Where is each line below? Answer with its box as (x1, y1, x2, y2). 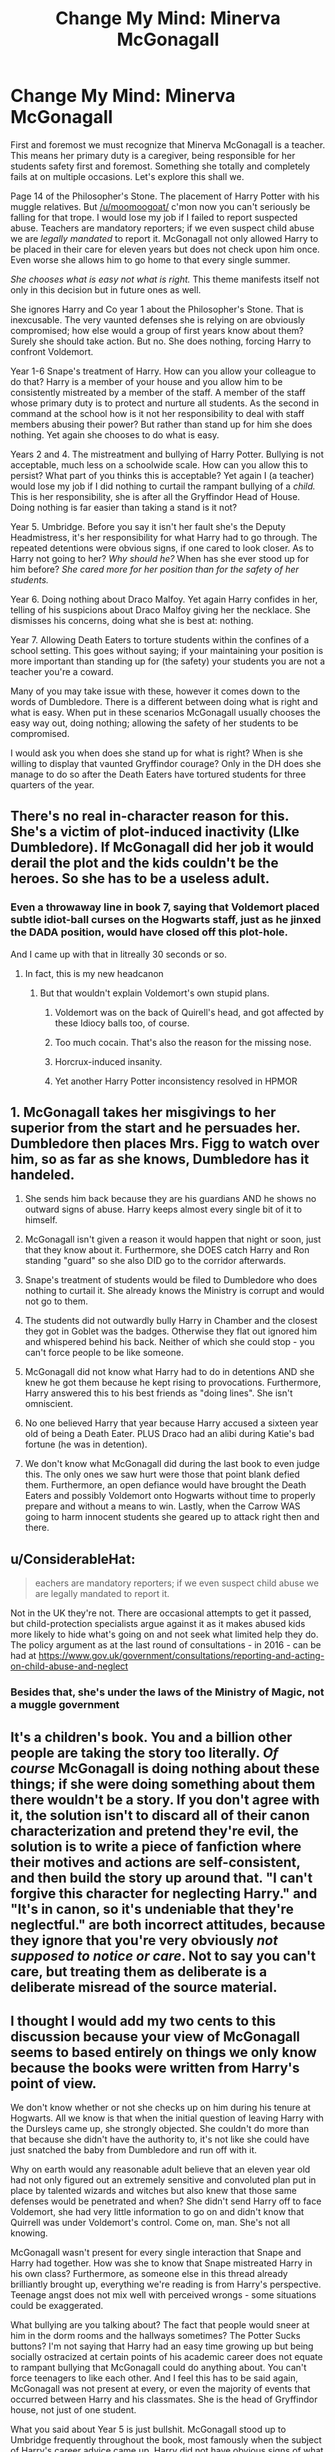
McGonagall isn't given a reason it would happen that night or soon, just (24, 1233, 322, 1246)
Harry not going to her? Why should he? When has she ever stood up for (10, 552, 310, 564)
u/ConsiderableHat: (10, 1550, 136, 1567)
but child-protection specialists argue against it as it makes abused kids (10, 1618, 306, 1630)
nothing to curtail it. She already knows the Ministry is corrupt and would (24, 1285, 325, 1297)
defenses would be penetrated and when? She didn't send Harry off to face (10, 2195, 322, 2207)
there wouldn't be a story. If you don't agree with (10, 1791, 320, 1808)
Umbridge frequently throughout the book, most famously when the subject (10, 2434, 322, 2446)
